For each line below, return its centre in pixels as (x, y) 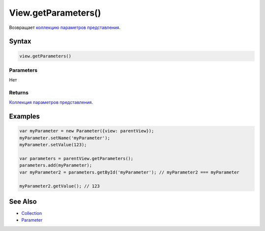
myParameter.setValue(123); (53, 145)
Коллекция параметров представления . (51, 103)
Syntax (20, 41)
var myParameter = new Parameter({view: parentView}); (87, 131)
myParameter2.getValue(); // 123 (60, 186)
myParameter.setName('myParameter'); (65, 138)
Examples (25, 116)
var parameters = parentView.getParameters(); (76, 158)
